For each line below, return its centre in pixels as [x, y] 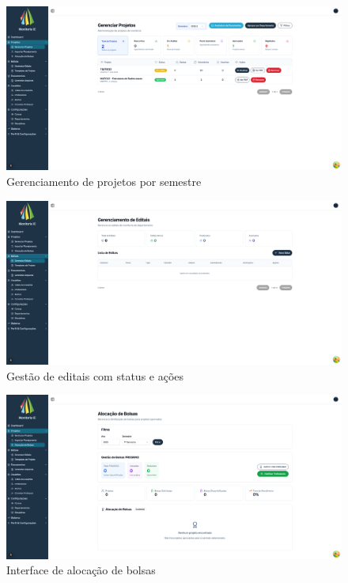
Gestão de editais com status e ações [95, 375]
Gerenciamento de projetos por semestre [104, 182]
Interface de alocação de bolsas [81, 570]
